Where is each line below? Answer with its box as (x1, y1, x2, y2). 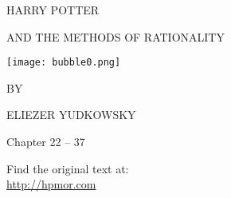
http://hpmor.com (6, 176, 96, 192)
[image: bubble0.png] (6, 57, 121, 69)
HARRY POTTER (6, 2, 100, 18)
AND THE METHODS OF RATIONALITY (6, 28, 225, 45)
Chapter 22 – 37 (6, 133, 85, 150)
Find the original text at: (6, 160, 129, 176)
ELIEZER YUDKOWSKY (6, 106, 136, 123)
